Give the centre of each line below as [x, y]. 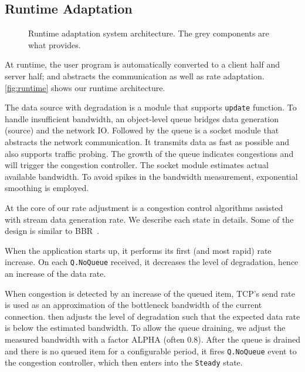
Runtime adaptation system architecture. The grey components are [149, 33]
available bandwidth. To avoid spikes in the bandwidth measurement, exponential [151, 176]
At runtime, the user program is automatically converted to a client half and [142, 64]
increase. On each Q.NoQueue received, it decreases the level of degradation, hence [152, 262]
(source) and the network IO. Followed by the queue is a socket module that [142, 130]
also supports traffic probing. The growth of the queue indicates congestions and [149, 153]
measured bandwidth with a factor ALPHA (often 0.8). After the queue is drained [152, 339]
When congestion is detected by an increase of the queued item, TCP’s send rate [150, 293]
